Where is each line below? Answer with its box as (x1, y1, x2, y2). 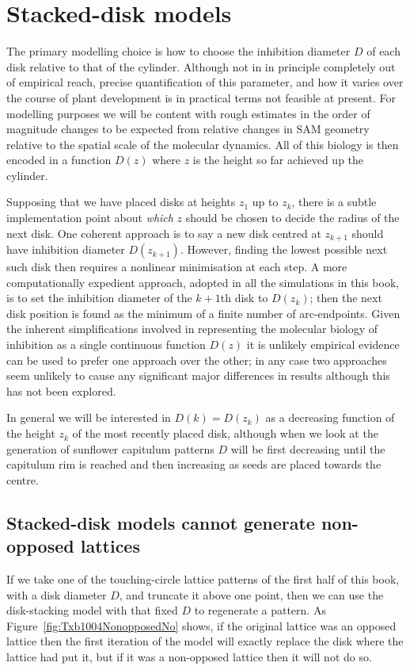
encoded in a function (6, 151, 112, 168)
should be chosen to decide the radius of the (185, 209, 400, 226)
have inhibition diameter (6, 241, 125, 258)
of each (366, 43, 401, 59)
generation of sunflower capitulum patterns (6, 440, 214, 457)
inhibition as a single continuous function (6, 336, 206, 353)
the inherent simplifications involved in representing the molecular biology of (6, 320, 378, 337)
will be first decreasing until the (230, 440, 385, 457)
